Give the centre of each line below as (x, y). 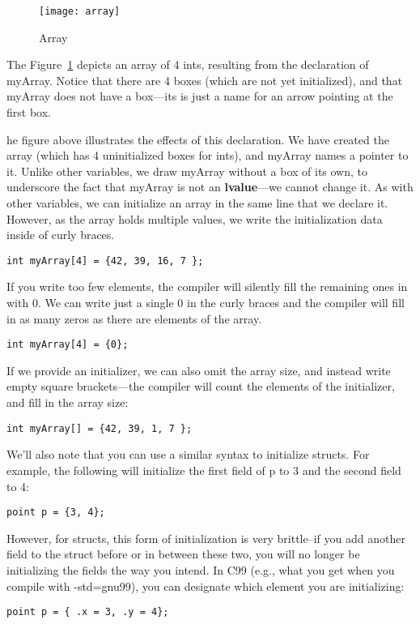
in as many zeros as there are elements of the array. (134, 318)
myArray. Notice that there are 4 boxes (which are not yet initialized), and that (205, 80)
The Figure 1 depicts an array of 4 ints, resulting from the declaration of (188, 64)
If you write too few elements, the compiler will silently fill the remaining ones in (207, 286)
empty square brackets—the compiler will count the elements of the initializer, (201, 386)
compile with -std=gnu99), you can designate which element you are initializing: (206, 586)
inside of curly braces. (61, 235)
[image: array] (80, 11)
